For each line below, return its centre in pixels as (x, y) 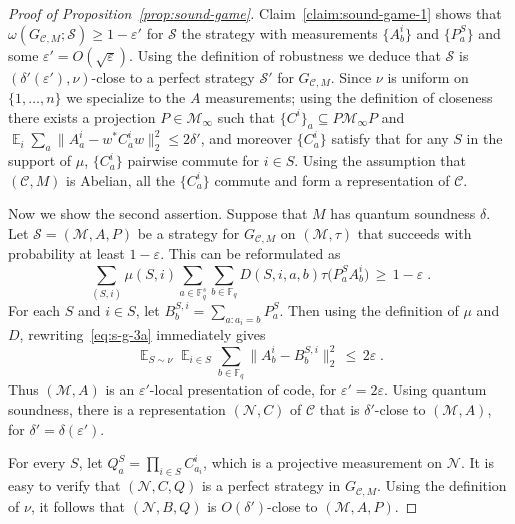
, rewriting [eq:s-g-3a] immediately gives (142, 334)
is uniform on (428, 76)
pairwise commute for (193, 160)
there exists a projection (82, 116)
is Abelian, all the (121, 179)
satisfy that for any (390, 138)
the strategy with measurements (279, 32)
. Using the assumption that (380, 160)
